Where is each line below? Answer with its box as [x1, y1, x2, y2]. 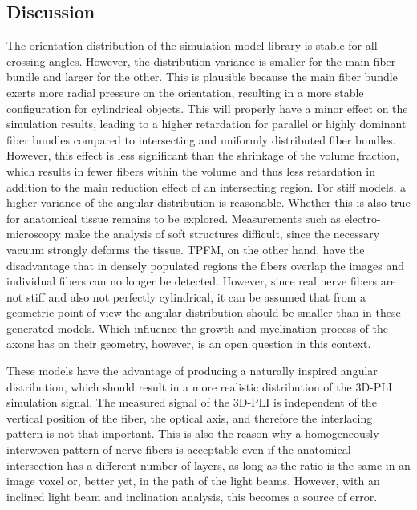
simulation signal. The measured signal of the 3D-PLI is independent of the [6, 394, 377, 411]
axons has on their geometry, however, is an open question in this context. [6, 335, 371, 352]
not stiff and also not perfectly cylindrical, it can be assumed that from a [6, 288, 366, 305]
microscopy [6, 225, 61, 242]
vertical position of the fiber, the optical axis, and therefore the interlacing [6, 409, 373, 426]
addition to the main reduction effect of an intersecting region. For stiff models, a [6, 178, 406, 195]
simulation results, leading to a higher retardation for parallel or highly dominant [6, 115, 407, 132]
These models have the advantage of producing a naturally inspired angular [6, 362, 378, 379]
